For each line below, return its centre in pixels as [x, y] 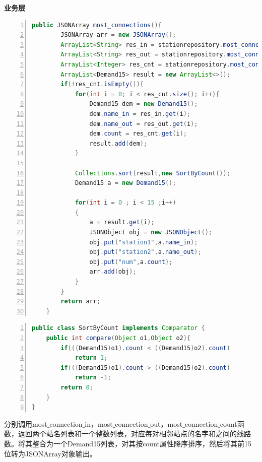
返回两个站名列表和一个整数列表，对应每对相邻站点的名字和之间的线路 [134, 434]
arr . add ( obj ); [113, 272]
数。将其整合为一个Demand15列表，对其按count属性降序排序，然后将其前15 [128, 443]
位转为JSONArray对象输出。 [50, 453]
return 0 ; [77, 387]
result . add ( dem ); [118, 143]
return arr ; [81, 302]
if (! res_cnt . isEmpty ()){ [102, 84]
